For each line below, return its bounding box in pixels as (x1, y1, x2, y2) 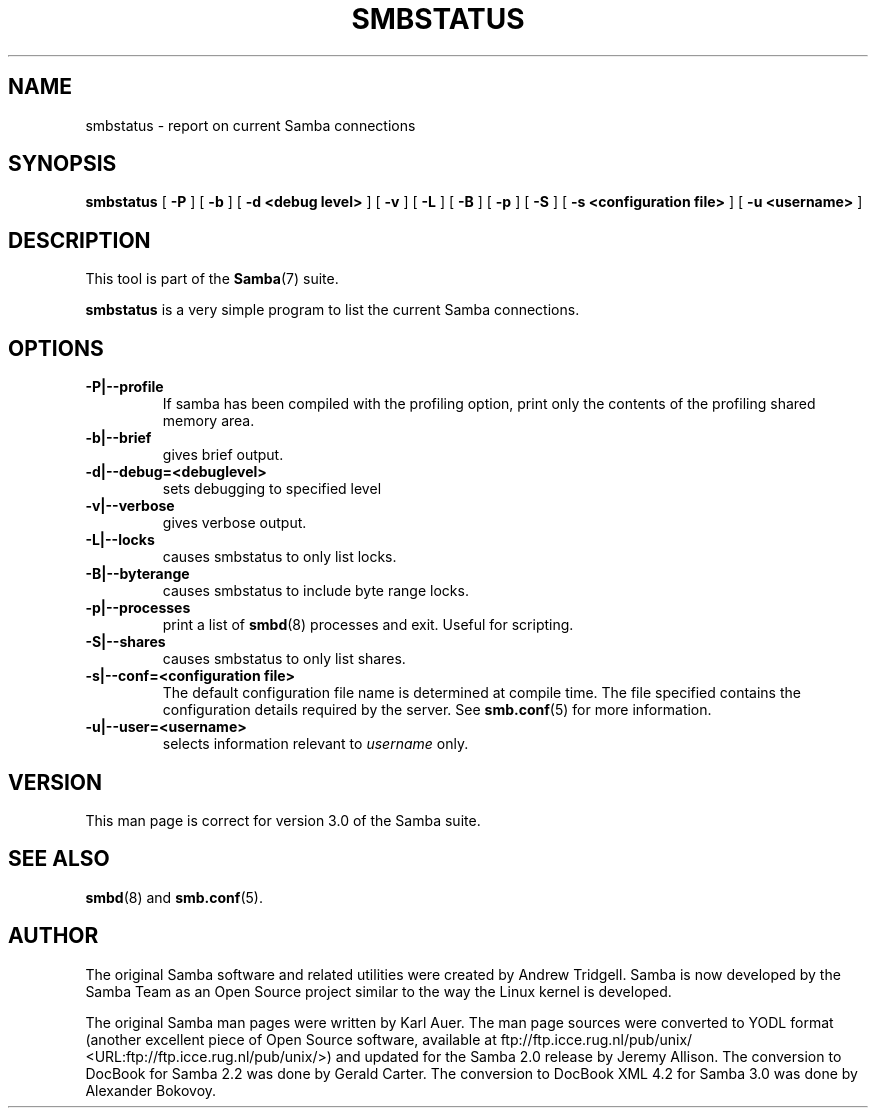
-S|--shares (85, 633, 166, 651)
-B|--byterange (85, 565, 190, 583)
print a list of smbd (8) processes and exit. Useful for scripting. (162, 616, 574, 634)
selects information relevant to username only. (162, 735, 469, 753)
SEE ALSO (8, 846, 110, 872)
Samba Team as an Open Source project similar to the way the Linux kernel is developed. (85, 982, 672, 1000)
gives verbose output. (162, 514, 307, 532)
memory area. (162, 412, 255, 430)
